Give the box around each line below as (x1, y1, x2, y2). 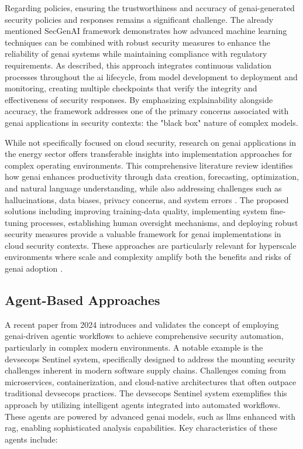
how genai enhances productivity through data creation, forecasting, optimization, (5, 170, 299, 183)
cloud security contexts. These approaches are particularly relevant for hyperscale (5, 239, 297, 251)
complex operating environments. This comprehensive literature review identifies (5, 159, 293, 171)
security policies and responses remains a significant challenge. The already (5, 13, 274, 25)
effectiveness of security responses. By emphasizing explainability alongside (5, 93, 273, 105)
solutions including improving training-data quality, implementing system (5, 205, 268, 217)
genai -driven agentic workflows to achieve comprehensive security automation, (5, 330, 284, 342)
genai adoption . (5, 262, 63, 275)
